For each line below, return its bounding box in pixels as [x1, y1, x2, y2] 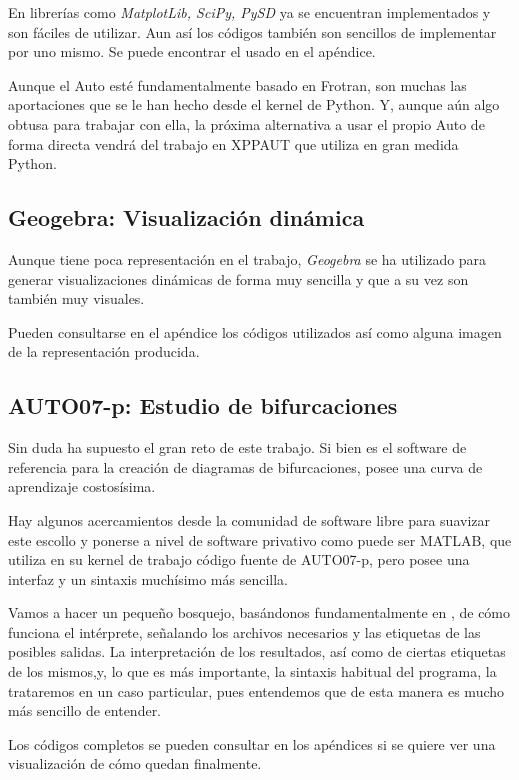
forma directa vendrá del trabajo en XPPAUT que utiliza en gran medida [8, 133, 459, 154]
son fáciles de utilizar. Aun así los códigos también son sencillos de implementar [8, 21, 497, 42]
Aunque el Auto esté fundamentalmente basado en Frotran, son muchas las [8, 74, 467, 95]
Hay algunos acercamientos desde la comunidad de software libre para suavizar [8, 509, 490, 530]
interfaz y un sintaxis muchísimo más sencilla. [8, 568, 289, 589]
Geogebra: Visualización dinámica [8, 202, 365, 233]
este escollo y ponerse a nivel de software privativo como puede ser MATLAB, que [8, 529, 512, 550]
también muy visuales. [8, 288, 145, 309]
